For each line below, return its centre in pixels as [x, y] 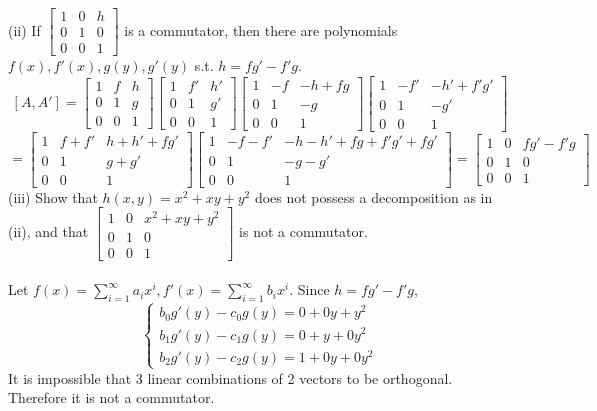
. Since [309, 289]
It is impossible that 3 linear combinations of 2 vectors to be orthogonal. [230, 377]
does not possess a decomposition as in [373, 196]
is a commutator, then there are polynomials [261, 29]
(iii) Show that [53, 196]
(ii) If [24, 29]
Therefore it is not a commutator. [111, 397]
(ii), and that [48, 231]
